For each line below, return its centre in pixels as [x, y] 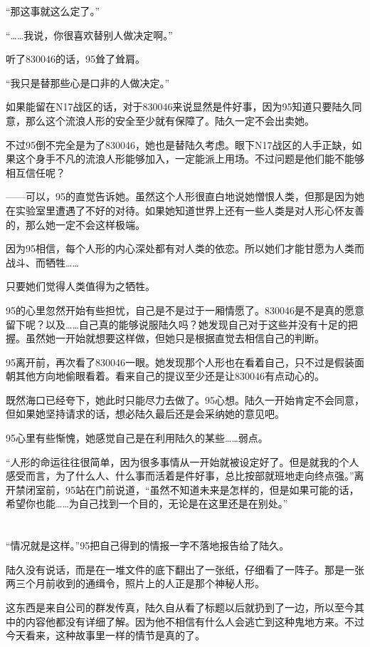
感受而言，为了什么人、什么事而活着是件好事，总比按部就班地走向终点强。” [180, 476]
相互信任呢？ [36, 172]
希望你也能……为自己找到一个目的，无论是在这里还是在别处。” [147, 503]
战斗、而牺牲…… [42, 262]
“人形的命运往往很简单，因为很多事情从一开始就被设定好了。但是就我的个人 [183, 461]
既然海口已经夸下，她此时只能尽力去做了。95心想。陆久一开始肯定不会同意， [185, 399]
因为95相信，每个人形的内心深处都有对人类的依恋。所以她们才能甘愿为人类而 [185, 248]
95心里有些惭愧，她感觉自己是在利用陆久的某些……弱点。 [137, 438]
